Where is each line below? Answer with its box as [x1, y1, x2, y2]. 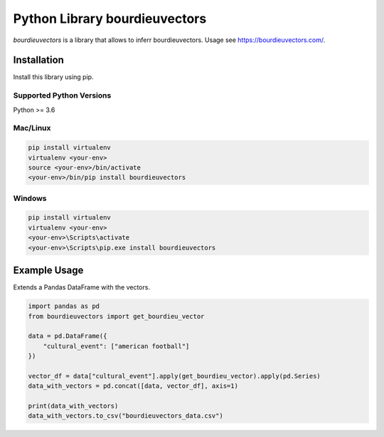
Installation [13, 54, 64, 66]
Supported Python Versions [13, 91, 112, 101]
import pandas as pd [28, 302, 100, 310]
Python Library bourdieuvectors [13, 11, 207, 26]
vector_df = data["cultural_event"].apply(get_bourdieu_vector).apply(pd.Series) [28, 371, 321, 380]
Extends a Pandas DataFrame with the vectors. [13, 283, 151, 292]
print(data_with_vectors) [28, 402, 119, 410]
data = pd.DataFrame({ [28, 332, 107, 340]
